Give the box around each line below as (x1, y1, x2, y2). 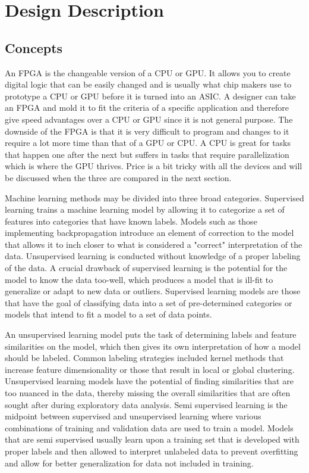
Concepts (5, 38, 63, 57)
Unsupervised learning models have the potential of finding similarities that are (5, 375, 294, 387)
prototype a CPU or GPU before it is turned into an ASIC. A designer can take (5, 89, 296, 102)
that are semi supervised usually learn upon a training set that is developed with (5, 433, 299, 446)
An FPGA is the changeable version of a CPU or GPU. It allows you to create (5, 66, 291, 79)
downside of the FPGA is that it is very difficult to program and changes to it (5, 125, 289, 137)
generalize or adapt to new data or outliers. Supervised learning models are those (5, 285, 301, 297)
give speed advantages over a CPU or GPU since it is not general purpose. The (5, 113, 293, 125)
